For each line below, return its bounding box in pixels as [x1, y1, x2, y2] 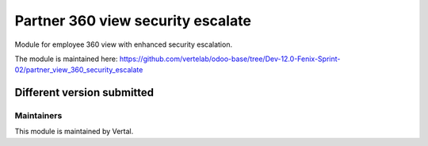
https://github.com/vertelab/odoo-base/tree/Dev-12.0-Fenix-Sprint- [119, 54, 341, 63]
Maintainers [14, 110, 63, 121]
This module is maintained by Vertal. [14, 127, 134, 136]
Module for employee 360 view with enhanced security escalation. [14, 40, 233, 49]
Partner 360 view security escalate [14, 12, 251, 29]
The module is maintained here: [14, 54, 118, 63]
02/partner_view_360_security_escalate [14, 65, 143, 75]
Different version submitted [14, 86, 155, 99]
